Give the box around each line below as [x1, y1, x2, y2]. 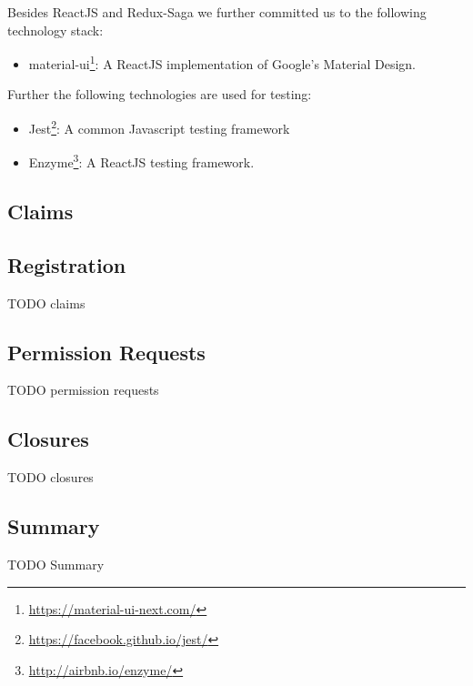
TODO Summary [7, 554, 105, 573]
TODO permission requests [7, 380, 159, 399]
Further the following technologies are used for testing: [7, 85, 312, 104]
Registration [7, 250, 126, 278]
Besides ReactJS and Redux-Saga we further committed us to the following [7, 3, 427, 21]
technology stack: [7, 20, 104, 39]
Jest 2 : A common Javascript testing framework [28, 116, 290, 137]
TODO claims [7, 293, 86, 312]
